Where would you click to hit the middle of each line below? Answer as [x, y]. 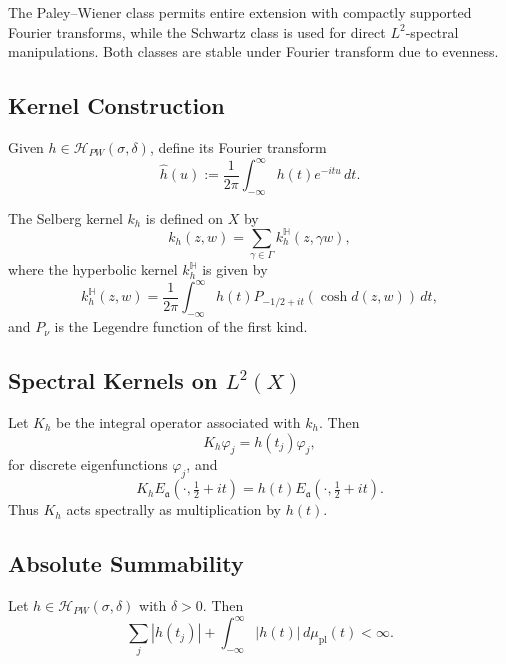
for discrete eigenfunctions [88, 464]
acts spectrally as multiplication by [174, 509]
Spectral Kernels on [113, 380]
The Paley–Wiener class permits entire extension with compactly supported [240, 12]
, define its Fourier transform [238, 146]
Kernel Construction [116, 105]
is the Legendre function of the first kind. [181, 326]
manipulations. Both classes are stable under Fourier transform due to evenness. [253, 51]
